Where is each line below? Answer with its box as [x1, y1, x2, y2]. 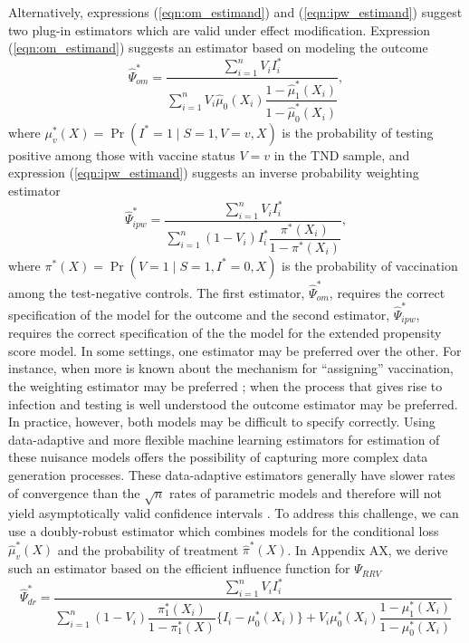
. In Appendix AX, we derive [287, 540, 448, 559]
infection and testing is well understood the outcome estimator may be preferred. [8, 394, 458, 413]
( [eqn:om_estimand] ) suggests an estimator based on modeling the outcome [8, 38, 428, 57]
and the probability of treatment [57, 540, 239, 559]
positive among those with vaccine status [8, 145, 235, 164]
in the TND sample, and [273, 145, 410, 164]
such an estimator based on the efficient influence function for [8, 559, 350, 578]
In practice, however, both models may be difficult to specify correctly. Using [8, 412, 435, 431]
